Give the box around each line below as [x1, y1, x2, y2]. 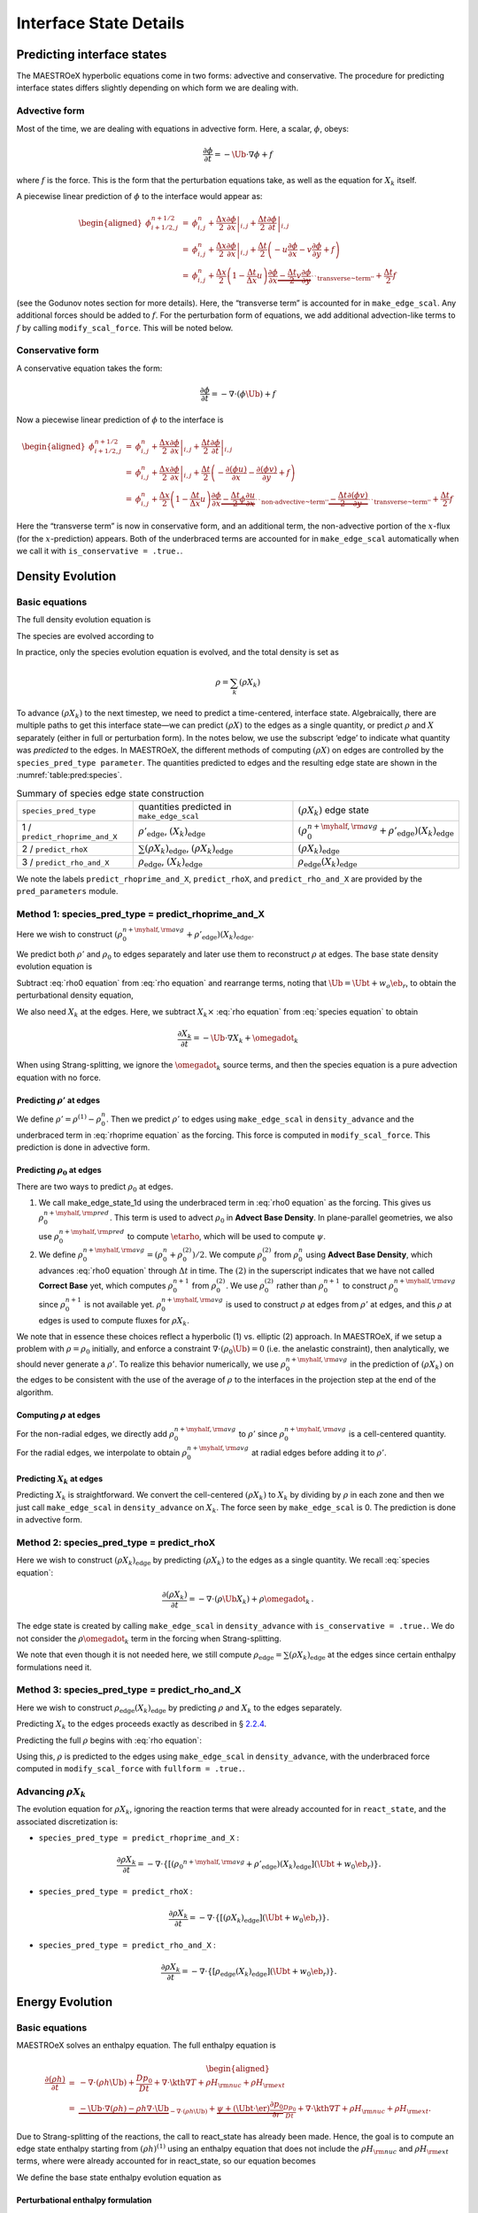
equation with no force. [16, 1072, 102, 1083]
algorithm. [16, 1386, 54, 1398]
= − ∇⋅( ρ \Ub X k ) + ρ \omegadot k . [189, 1594, 314, 1607]
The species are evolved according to [16, 630, 154, 641]
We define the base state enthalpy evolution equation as [16, 2171, 221, 2182]
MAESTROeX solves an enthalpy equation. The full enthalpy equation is [16, 2040, 276, 2051]
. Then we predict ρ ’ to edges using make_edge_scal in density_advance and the [106, 1114, 415, 1124]
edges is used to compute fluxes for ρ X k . [38, 1315, 189, 1328]
